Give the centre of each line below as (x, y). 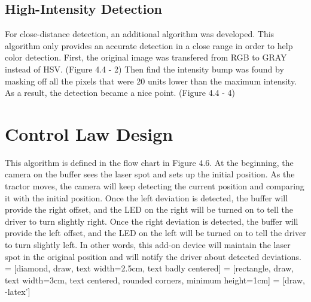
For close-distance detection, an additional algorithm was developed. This (140, 34)
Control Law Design (89, 133)
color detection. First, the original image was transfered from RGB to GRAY (146, 57)
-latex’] (18, 292)
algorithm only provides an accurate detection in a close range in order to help (149, 45)
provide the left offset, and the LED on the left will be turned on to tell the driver (155, 233)
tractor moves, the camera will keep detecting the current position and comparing (155, 186)
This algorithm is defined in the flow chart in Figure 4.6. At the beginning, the (149, 162)
